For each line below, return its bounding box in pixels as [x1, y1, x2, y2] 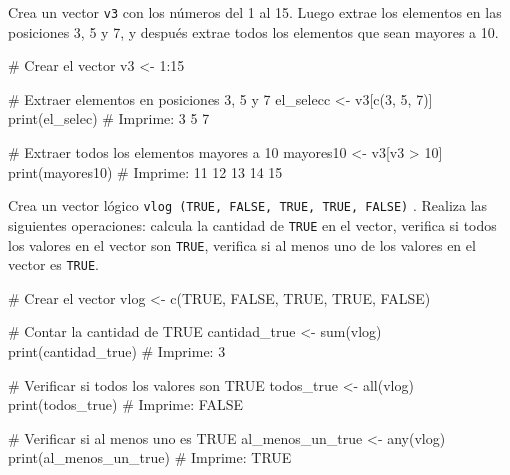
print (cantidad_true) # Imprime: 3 [8, 341, 226, 362]
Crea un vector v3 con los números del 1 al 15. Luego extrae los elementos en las [8, 2, 502, 22]
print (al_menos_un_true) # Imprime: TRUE [8, 447, 292, 468]
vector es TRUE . [8, 254, 99, 275]
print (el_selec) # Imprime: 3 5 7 [8, 108, 210, 129]
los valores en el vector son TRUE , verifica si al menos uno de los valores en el [8, 234, 476, 255]
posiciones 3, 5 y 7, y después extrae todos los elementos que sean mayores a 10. [8, 21, 499, 42]
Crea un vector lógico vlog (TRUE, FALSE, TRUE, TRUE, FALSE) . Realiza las [8, 195, 488, 216]
